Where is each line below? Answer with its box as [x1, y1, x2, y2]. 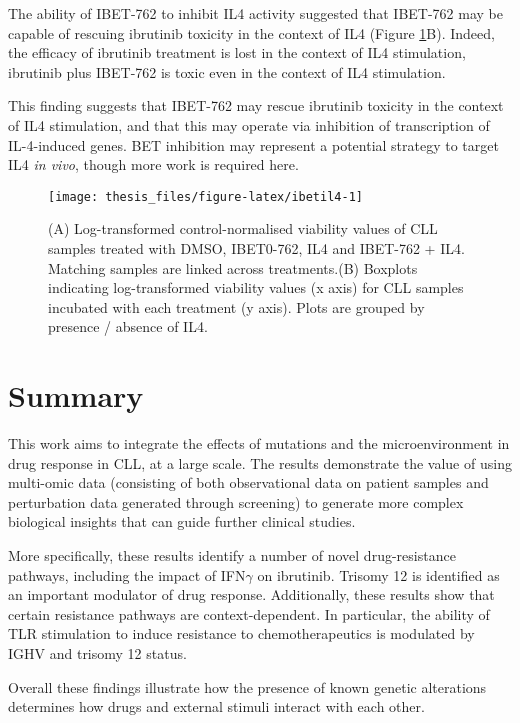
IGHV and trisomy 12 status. [8, 643, 187, 664]
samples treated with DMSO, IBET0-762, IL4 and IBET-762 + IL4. [48, 238, 465, 258]
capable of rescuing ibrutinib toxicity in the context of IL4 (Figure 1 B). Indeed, [8, 22, 495, 43]
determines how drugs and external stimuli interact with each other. [8, 696, 425, 717]
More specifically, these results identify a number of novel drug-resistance [8, 545, 456, 566]
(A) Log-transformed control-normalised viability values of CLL [48, 218, 438, 239]
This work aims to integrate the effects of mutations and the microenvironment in [8, 433, 510, 454]
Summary [8, 375, 144, 416]
